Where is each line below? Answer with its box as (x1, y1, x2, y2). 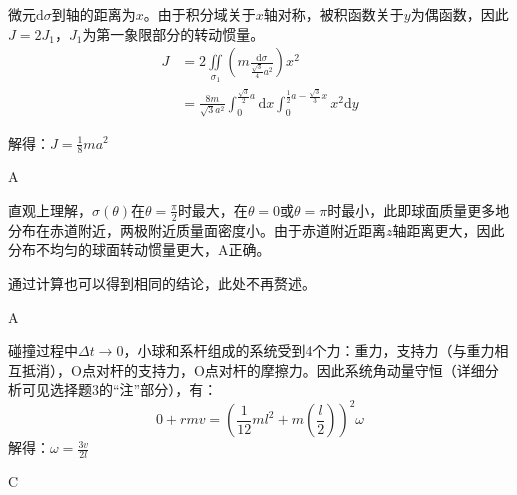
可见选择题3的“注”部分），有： (21, 379, 218, 400)
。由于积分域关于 (143, 4, 256, 24)
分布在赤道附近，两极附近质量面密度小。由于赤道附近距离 (8, 219, 386, 240)
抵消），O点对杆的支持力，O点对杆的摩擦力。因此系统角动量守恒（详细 (21, 359, 485, 380)
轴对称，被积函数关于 (263, 4, 404, 24)
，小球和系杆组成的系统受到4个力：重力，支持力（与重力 (123, 340, 495, 361)
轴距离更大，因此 (392, 219, 505, 240)
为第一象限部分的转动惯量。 (82, 23, 265, 44)
